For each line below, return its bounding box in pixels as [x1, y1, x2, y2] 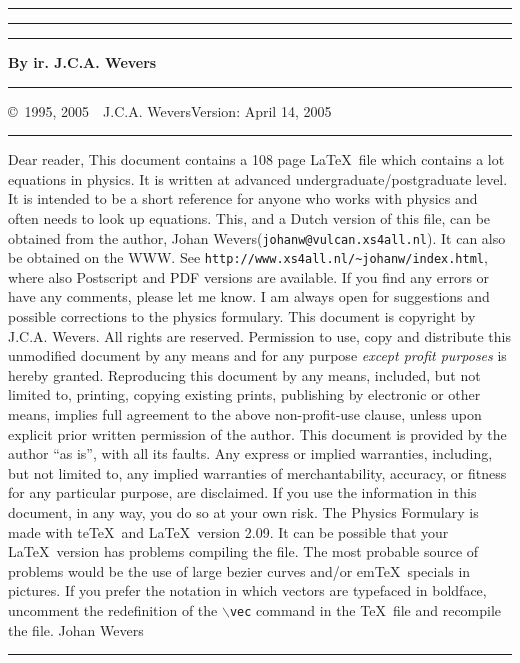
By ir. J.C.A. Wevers [8, 52, 157, 72]
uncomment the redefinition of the [8, 599, 218, 620]
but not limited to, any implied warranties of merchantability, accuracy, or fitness [8, 462, 507, 483]
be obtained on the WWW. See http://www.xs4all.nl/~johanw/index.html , [8, 247, 488, 268]
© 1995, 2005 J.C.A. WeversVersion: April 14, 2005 [8, 100, 332, 121]
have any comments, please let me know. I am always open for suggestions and [8, 286, 490, 307]
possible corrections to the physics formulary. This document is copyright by [8, 306, 476, 327]
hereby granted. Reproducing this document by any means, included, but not [8, 364, 481, 385]
